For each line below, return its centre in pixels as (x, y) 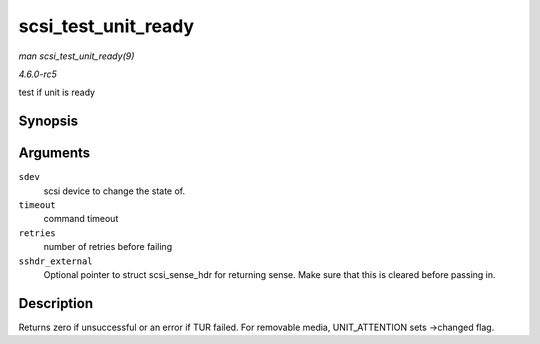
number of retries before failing (108, 247)
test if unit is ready (56, 92)
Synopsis (48, 121)
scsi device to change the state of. (114, 191)
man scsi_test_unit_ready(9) (76, 56)
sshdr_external (56, 261)
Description (56, 303)
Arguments (54, 153)
